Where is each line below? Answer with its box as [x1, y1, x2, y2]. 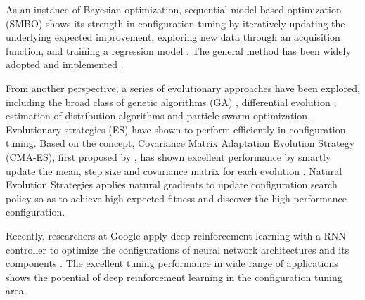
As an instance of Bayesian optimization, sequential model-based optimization [6, 2, 342, 16]
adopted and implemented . [6, 57, 124, 72]
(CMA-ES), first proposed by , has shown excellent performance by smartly [6, 149, 331, 164]
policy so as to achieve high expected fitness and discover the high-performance [6, 190, 347, 205]
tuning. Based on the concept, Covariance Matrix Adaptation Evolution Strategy [6, 136, 355, 150]
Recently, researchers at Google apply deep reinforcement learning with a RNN [6, 228, 346, 242]
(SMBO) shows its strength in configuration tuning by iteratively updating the [6, 15, 345, 30]
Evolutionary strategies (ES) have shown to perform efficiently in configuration [6, 122, 346, 136]
